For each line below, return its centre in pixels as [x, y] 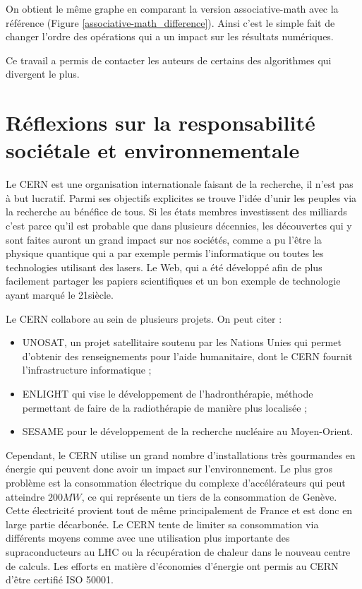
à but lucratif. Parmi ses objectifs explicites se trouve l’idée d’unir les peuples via [181, 197]
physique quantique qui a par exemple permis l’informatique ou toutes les [165, 253]
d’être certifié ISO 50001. [60, 579]
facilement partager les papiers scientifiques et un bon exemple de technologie [173, 281]
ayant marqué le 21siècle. [60, 295]
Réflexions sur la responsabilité [161, 123]
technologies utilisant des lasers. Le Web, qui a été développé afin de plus [164, 267]
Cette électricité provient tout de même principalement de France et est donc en [179, 510]
